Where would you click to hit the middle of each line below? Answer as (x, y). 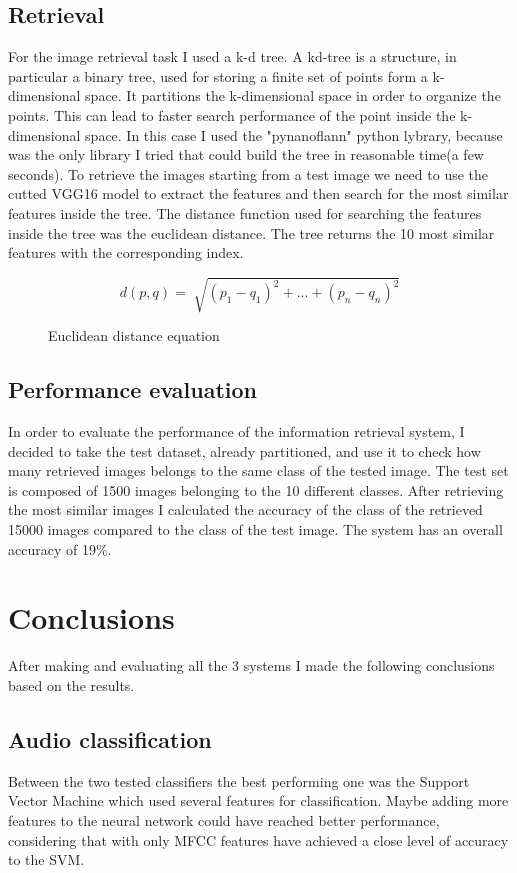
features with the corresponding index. (126, 252)
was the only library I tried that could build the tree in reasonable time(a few (246, 154)
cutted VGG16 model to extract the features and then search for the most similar (258, 193)
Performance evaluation (133, 389)
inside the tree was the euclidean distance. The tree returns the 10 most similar (251, 232)
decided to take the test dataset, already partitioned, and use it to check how (244, 450)
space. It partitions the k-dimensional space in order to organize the (293, 95)
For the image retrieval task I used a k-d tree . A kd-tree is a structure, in (232, 56)
